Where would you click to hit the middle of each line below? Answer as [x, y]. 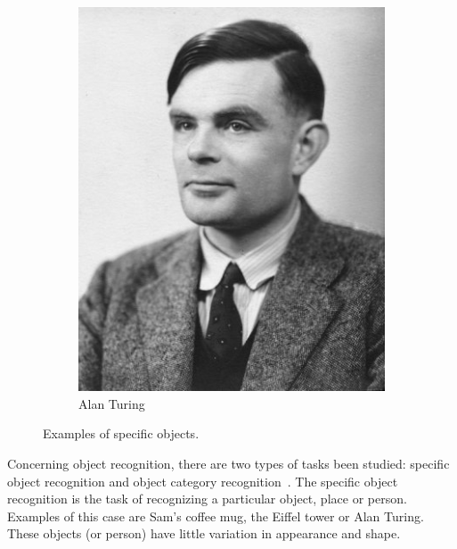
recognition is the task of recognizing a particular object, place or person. [207, 499]
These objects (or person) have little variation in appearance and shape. [204, 533]
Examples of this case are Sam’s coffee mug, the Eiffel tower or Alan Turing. [216, 516]
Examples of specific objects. [121, 433]
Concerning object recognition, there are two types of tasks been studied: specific [228, 464]
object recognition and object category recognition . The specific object [203, 481]
